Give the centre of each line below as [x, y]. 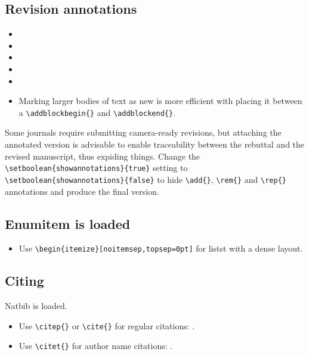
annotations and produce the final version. [82, 191]
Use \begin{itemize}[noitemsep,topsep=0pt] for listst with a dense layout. [161, 248]
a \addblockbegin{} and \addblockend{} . [97, 112]
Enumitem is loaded [68, 223]
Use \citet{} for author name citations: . [96, 346]
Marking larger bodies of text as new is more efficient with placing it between [160, 101]
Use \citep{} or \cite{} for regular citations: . [107, 325]
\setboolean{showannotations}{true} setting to [96, 168]
